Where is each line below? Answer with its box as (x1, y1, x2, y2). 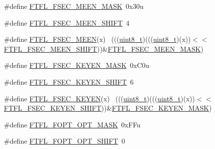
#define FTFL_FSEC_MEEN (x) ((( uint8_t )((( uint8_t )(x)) (4, 34, 191, 44)
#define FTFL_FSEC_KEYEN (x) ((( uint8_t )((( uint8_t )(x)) (4, 93, 195, 103)
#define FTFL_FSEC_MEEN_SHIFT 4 (4, 17, 130, 28)
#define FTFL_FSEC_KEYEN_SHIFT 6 (4, 76, 134, 87)
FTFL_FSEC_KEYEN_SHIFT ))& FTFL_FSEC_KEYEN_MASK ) (4, 103, 212, 113)
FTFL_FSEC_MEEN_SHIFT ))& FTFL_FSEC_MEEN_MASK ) (4, 43, 204, 54)
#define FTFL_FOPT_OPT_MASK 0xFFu (4, 119, 141, 129)
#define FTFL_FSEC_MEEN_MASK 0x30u (4, 1, 143, 11)
